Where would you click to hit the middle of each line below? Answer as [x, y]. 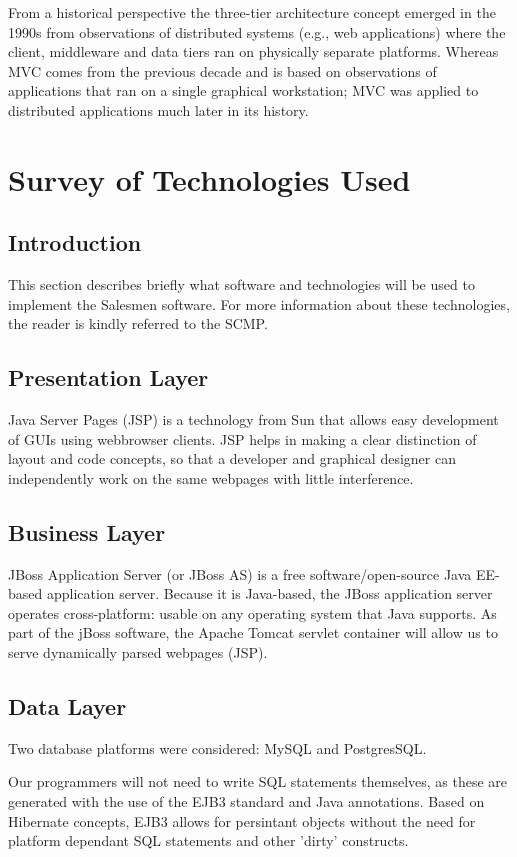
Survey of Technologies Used [209, 178]
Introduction [75, 242]
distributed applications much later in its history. [158, 109]
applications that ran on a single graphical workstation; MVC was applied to [243, 90]
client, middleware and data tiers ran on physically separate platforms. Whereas [253, 51]
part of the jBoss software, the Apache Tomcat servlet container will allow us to [253, 632]
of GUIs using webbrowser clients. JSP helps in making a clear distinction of [242, 438]
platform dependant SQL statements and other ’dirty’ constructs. [208, 840]
